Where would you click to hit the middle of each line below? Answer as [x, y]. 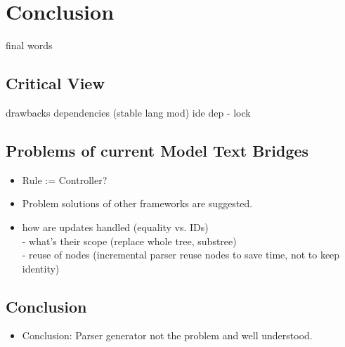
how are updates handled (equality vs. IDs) [115, 227]
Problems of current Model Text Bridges [157, 150]
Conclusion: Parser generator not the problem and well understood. [167, 335]
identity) [41, 268]
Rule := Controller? [65, 179]
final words [29, 45]
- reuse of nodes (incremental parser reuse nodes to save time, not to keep [181, 255]
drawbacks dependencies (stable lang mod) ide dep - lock [128, 112]
